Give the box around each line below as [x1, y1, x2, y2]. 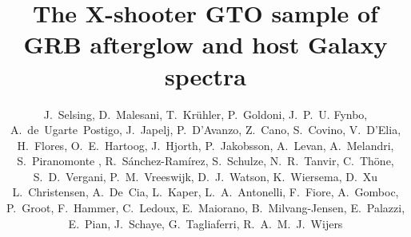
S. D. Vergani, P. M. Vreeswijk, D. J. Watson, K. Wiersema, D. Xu [33, 168, 378, 184]
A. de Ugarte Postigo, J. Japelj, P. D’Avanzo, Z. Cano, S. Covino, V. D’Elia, [10, 121, 401, 138]
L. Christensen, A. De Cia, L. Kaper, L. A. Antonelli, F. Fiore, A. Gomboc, [12, 184, 399, 200]
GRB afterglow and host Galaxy [23, 28, 388, 61]
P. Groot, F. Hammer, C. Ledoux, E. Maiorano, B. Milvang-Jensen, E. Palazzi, [6, 199, 405, 216]
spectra [164, 59, 246, 92]
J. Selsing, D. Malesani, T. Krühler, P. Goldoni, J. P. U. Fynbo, [43, 105, 368, 122]
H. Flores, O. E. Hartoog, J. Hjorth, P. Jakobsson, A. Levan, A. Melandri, [17, 136, 394, 153]
